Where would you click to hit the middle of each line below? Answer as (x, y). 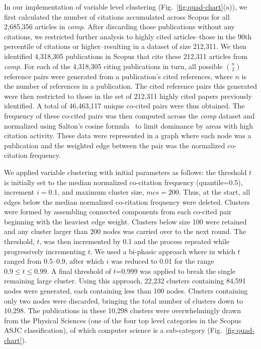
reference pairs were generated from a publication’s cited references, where (118, 76)
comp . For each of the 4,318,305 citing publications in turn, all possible (113, 66)
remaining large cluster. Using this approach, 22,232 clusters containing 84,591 (125, 281)
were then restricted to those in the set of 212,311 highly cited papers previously (128, 96)
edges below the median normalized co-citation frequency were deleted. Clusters (127, 201)
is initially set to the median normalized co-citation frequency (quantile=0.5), (123, 182)
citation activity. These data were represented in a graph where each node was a (128, 135)
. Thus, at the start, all (214, 192)
